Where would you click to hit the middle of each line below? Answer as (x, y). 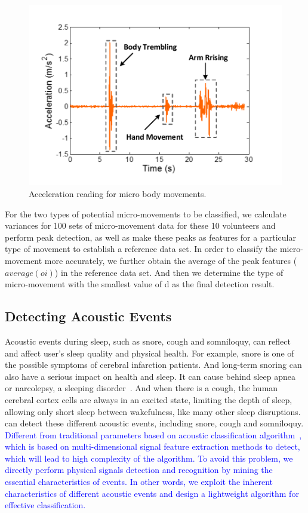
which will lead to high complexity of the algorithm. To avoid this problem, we (149, 458)
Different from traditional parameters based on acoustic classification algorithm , (153, 434)
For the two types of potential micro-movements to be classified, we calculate (146, 214)
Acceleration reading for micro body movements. (118, 193)
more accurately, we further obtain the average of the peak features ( (171, 260)
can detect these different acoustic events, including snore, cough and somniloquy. (154, 423)
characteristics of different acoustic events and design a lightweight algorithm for (152, 493)
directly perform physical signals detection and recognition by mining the (139, 470)
